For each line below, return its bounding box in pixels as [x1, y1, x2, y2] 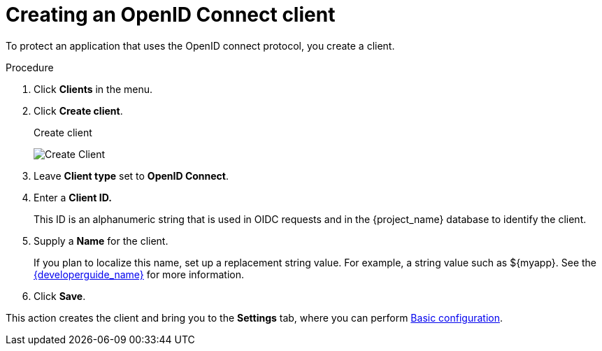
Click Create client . [34, 104, 123, 117]
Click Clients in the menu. [34, 83, 153, 95]
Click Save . [34, 289, 86, 302]
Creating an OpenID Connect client [6, 3, 336, 27]
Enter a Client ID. [34, 191, 112, 203]
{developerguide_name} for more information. [34, 268, 245, 280]
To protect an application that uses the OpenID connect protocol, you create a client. [6, 39, 395, 52]
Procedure [6, 61, 54, 73]
